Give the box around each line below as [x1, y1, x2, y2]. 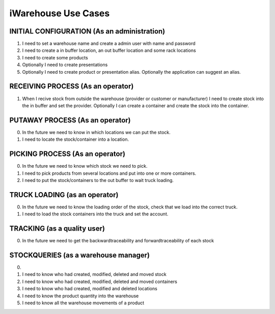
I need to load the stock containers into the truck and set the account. [22, 211, 169, 217]
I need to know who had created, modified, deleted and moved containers [22, 278, 178, 285]
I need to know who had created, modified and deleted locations [22, 286, 157, 292]
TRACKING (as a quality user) [9, 224, 105, 233]
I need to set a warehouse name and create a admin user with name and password [22, 41, 196, 47]
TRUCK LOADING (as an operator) [9, 191, 119, 199]
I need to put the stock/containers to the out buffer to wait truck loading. [22, 177, 174, 183]
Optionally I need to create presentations [22, 61, 108, 68]
